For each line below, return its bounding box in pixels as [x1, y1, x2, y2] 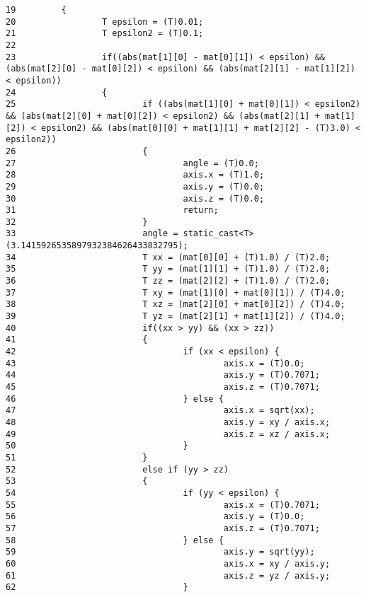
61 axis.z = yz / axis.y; [6, 570, 331, 581]
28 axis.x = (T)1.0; [6, 170, 265, 180]
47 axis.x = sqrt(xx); [6, 405, 315, 416]
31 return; [6, 205, 219, 216]
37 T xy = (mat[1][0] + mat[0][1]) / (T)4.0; [6, 287, 345, 298]
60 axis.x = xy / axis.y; [6, 558, 331, 569]
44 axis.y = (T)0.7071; [6, 370, 320, 381]
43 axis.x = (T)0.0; [6, 358, 305, 369]
